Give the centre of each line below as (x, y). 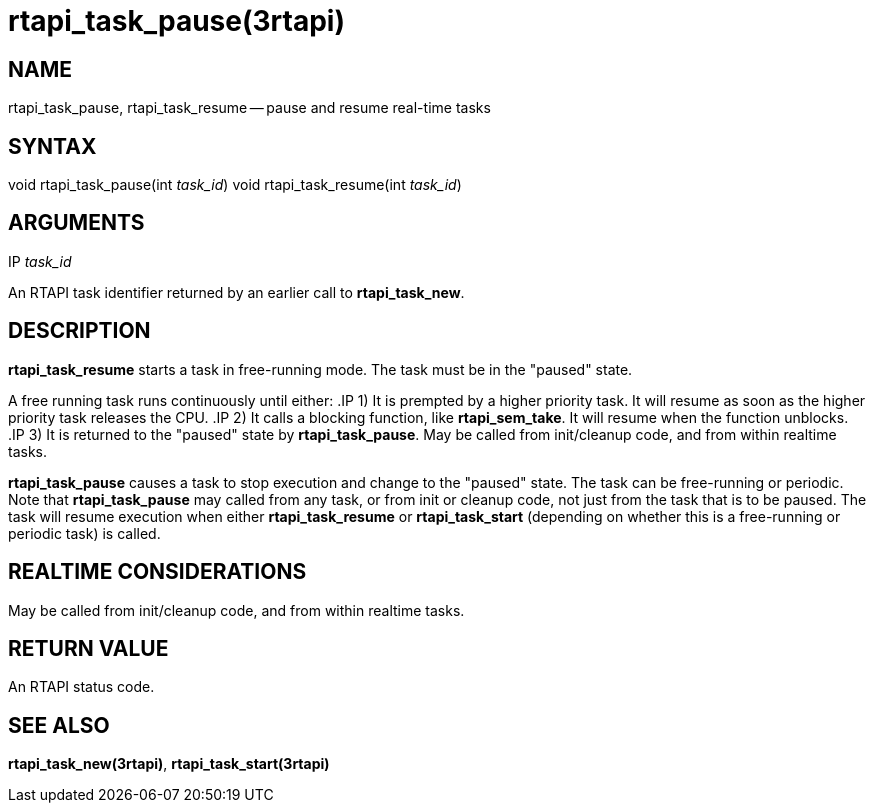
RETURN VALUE (88, 648)
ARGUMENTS (76, 223)
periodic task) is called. (84, 533)
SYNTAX (52, 146)
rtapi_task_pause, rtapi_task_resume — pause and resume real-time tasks (249, 108)
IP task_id (40, 261)
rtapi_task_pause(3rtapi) (176, 21)
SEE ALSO (59, 725)
